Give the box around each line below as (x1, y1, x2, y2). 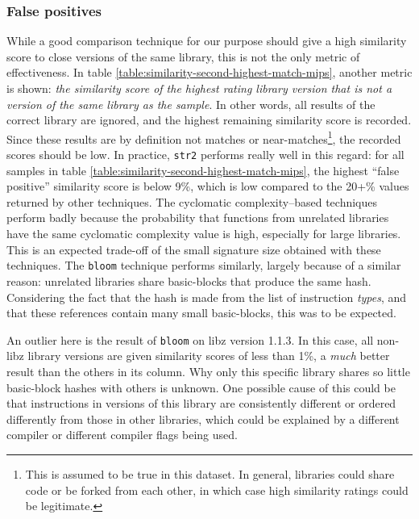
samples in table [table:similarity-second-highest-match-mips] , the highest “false (6, 161, 400, 178)
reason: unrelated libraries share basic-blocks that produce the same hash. (6, 272, 371, 289)
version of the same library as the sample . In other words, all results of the (6, 95, 375, 112)
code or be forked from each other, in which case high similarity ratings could (25, 481, 409, 498)
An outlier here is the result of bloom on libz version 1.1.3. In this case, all (6, 331, 374, 348)
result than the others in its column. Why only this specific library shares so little (6, 362, 410, 379)
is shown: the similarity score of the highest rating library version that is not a (6, 80, 392, 96)
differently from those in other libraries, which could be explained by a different (6, 410, 400, 427)
